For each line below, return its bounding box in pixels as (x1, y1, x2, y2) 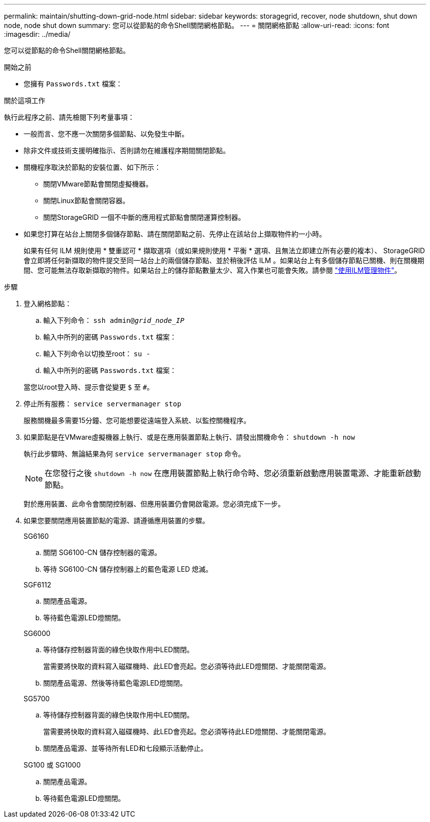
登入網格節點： (24, 299, 72, 308)
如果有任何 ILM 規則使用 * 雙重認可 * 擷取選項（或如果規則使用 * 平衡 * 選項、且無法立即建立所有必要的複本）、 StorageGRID (24, 246, 425, 255)
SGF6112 (24, 581, 52, 589)
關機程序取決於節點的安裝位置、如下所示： (24, 163, 161, 171)
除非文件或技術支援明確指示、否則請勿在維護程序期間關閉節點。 (24, 146, 230, 155)
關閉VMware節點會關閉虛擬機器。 (43, 180, 153, 188)
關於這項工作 (4, 96, 45, 105)
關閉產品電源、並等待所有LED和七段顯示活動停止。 (43, 744, 208, 752)
